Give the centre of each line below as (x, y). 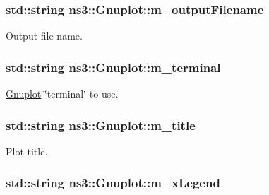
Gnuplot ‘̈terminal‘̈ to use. (62, 94)
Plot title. (27, 151)
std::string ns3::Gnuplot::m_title (101, 125)
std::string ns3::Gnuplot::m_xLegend (113, 183)
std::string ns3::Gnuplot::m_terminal (113, 67)
